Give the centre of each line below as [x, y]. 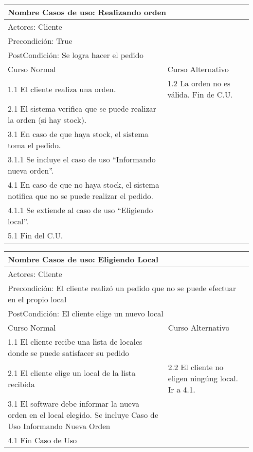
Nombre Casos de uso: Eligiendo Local [83, 259]
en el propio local [37, 299]
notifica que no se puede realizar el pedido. [81, 196]
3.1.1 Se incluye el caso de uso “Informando [82, 159]
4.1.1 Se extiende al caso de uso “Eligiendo [81, 210]
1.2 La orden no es [199, 83]
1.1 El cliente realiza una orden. [62, 89]
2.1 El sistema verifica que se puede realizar [82, 108]
